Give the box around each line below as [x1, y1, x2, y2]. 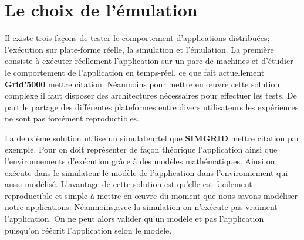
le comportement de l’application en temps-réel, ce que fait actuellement [5, 66, 265, 78]
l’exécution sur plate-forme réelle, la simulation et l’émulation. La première [5, 43, 274, 55]
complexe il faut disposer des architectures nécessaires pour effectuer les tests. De [5, 89, 297, 102]
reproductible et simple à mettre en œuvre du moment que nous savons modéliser [5, 189, 298, 201]
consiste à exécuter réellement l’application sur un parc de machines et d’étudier [5, 55, 293, 67]
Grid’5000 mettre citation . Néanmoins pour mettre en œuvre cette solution [5, 77, 280, 90]
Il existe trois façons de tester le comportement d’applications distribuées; [5, 32, 270, 44]
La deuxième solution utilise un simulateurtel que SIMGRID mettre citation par [5, 131, 300, 144]
